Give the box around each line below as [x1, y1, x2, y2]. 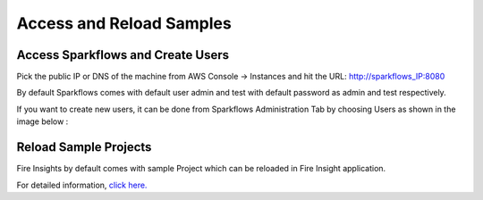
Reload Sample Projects [16, 139, 152, 155]
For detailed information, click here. [16, 179, 148, 190]
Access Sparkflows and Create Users [16, 47, 230, 62]
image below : [16, 116, 69, 127]
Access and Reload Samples [16, 13, 232, 33]
